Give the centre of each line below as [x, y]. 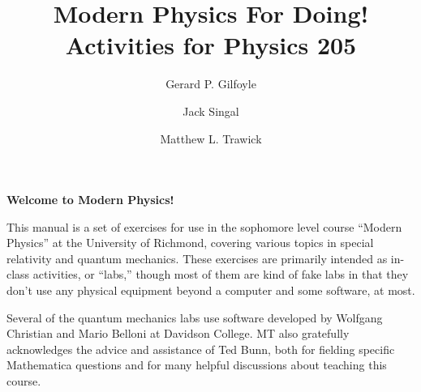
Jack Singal [211, 111]
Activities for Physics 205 [211, 45]
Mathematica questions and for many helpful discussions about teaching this [197, 365]
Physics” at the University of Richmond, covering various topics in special [190, 243]
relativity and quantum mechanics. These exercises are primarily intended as [197, 258]
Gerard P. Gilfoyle [211, 84]
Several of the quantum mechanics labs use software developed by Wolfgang [195, 317]
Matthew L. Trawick [211, 138]
